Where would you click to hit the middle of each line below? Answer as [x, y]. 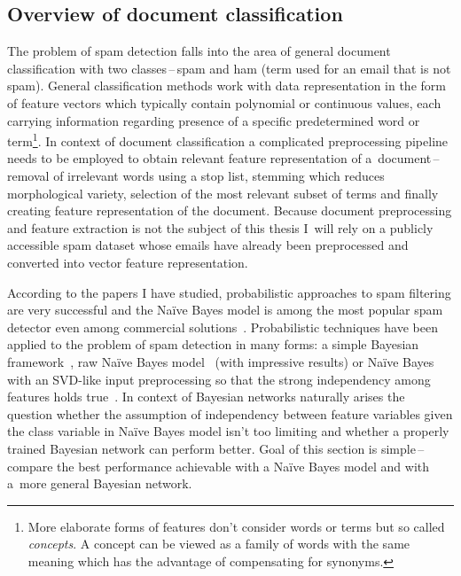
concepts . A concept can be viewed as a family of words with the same [219, 544]
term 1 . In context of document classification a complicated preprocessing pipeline [228, 140]
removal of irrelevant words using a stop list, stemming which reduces [196, 176]
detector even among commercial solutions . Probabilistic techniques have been [223, 327]
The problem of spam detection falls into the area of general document [199, 51]
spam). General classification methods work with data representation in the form [227, 86]
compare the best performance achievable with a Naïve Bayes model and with [219, 466]
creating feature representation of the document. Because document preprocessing [230, 210]
